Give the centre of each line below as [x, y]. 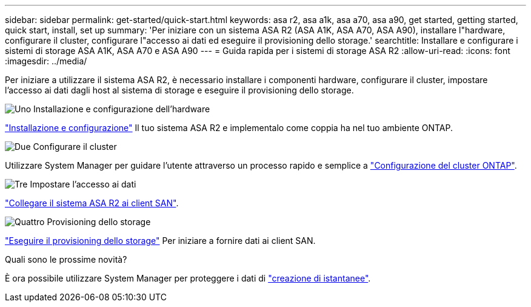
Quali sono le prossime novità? [66, 259]
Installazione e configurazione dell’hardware [122, 109]
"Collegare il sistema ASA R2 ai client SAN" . [92, 203]
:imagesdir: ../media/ [46, 61]
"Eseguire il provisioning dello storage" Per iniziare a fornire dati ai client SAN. [160, 241]
